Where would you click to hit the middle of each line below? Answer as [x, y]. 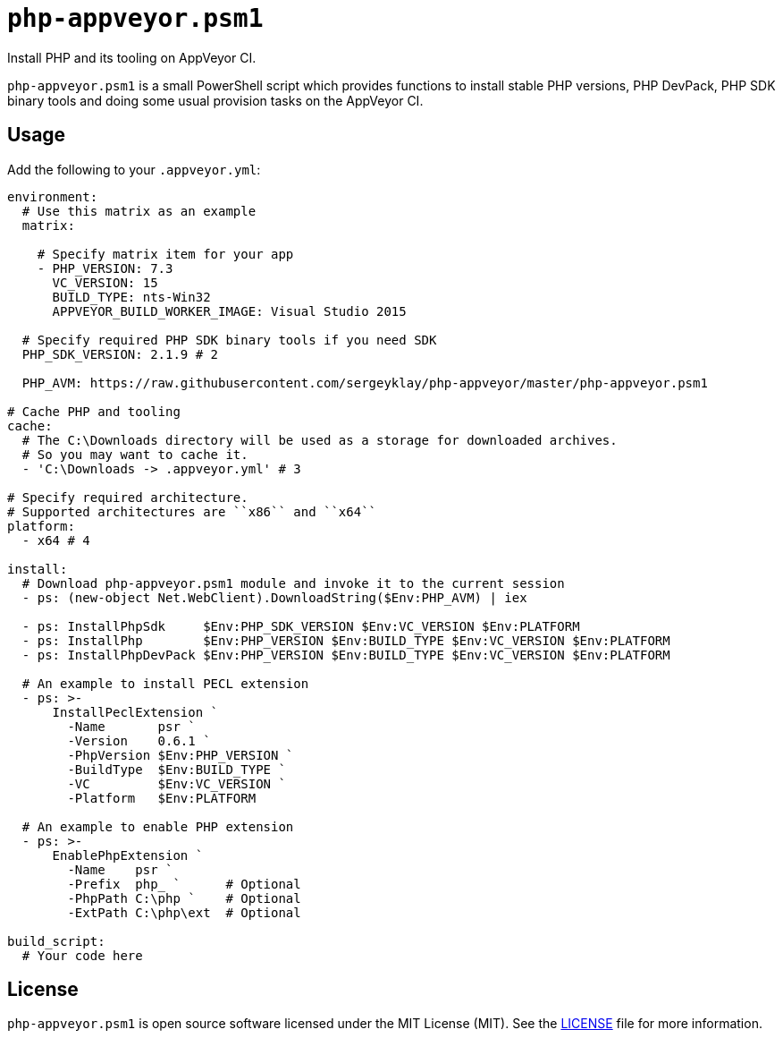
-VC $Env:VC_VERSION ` [177, 783]
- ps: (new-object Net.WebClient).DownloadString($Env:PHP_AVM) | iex [274, 597]
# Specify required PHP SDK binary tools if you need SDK [229, 340]
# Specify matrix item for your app [165, 254]
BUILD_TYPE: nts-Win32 [131, 297]
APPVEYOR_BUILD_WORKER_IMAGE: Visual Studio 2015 [229, 311]
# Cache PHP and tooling [94, 411]
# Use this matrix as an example [139, 211]
